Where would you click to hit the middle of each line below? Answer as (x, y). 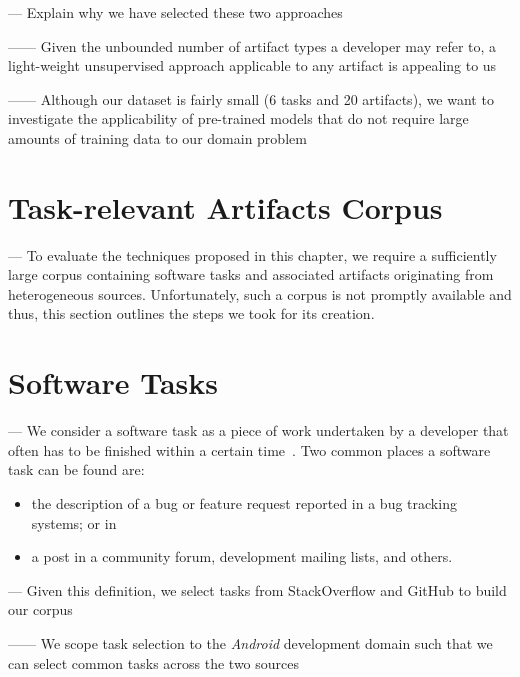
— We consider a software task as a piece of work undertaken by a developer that (258, 430)
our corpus (40, 609)
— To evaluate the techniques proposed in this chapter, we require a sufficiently (252, 254)
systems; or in (74, 522)
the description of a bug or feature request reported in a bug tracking (244, 502)
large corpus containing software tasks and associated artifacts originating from (251, 274)
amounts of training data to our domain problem (157, 137)
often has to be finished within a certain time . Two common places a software (249, 449)
